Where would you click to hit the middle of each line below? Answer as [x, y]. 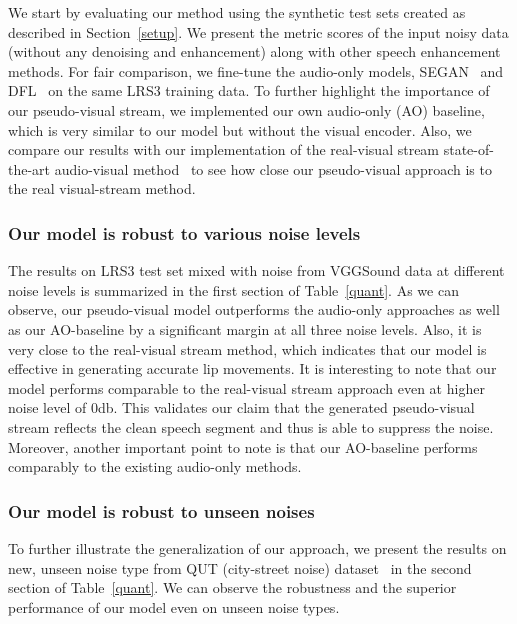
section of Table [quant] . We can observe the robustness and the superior [232, 587]
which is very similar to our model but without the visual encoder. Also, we [240, 129]
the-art [29, 168]
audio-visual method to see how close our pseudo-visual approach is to [273, 168]
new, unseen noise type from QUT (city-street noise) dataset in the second [240, 567]
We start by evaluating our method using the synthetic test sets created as [237, 12]
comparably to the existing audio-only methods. [155, 466]
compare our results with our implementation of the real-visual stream [224, 149]
